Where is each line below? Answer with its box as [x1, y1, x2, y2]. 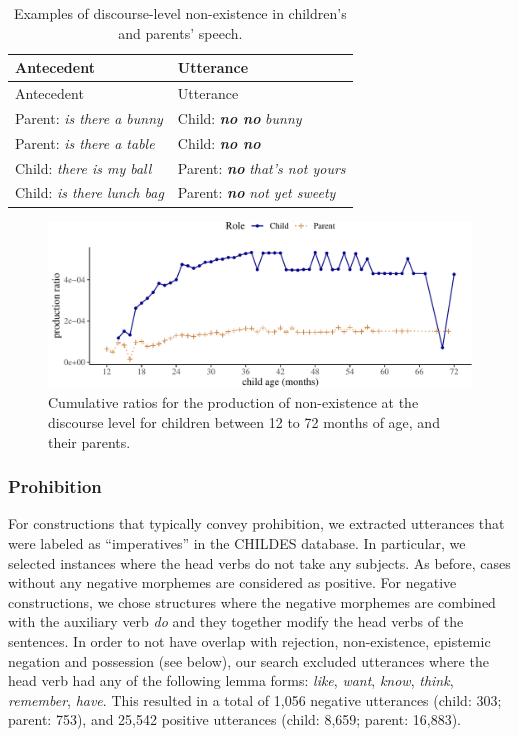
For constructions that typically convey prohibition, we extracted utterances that [8, 513, 505, 534]
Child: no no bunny [177, 107, 302, 128]
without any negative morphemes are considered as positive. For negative [8, 572, 457, 593]
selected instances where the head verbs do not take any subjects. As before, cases [8, 552, 511, 573]
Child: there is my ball [15, 157, 152, 178]
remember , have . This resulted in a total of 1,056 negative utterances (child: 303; [8, 689, 502, 710]
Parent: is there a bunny [15, 107, 163, 128]
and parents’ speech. [118, 22, 243, 43]
